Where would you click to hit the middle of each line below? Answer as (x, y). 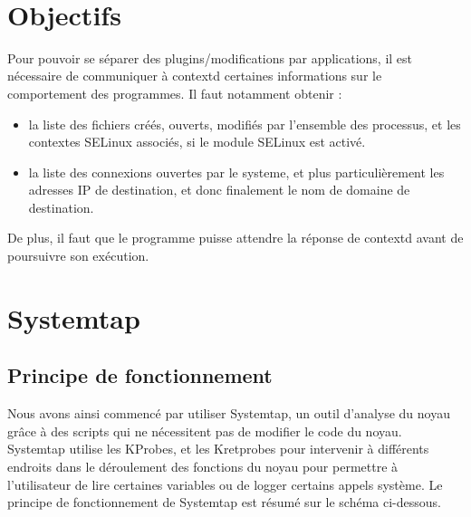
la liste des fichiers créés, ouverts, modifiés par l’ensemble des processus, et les (245, 124)
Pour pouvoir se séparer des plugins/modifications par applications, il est (210, 57)
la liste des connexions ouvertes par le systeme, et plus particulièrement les (236, 172)
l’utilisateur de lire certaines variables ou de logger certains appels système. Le (225, 484)
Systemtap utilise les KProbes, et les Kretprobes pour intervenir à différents (218, 449)
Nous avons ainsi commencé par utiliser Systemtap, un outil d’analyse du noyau (229, 413)
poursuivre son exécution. (78, 256)
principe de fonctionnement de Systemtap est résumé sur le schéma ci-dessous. (224, 502)
